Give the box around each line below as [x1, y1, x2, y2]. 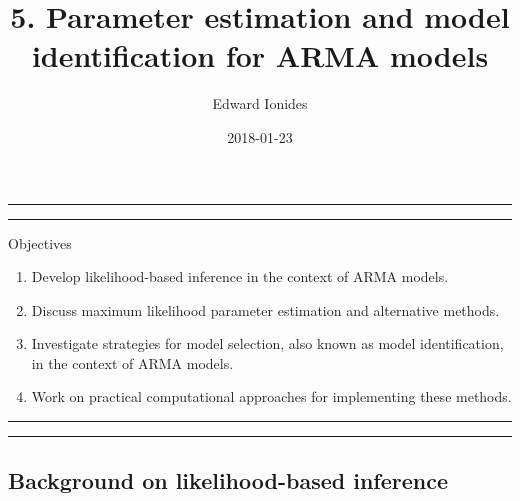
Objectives [8, 232, 72, 253]
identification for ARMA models [31, 35, 489, 76]
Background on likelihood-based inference [8, 465, 448, 496]
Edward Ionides [212, 93, 308, 114]
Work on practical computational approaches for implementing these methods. [31, 386, 512, 407]
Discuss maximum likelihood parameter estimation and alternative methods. [31, 299, 500, 320]
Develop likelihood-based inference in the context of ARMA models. [31, 266, 449, 287]
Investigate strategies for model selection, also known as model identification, [31, 333, 504, 354]
